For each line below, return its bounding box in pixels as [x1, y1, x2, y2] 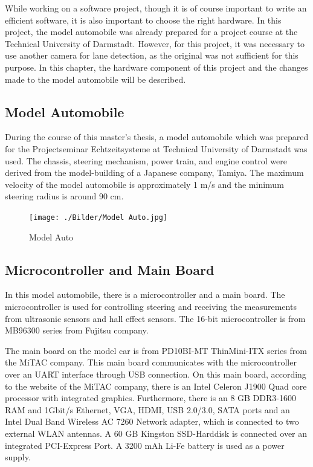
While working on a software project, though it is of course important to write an [5, 2, 307, 14]
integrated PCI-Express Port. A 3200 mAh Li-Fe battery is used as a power [5, 439, 285, 451]
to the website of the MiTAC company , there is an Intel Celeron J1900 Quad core [5, 379, 307, 392]
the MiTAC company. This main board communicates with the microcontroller [5, 356, 297, 369]
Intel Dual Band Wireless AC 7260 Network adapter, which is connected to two [5, 415, 299, 428]
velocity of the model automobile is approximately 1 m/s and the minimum [5, 178, 284, 190]
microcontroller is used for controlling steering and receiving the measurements [5, 300, 297, 312]
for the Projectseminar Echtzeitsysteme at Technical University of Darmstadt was [5, 142, 308, 155]
